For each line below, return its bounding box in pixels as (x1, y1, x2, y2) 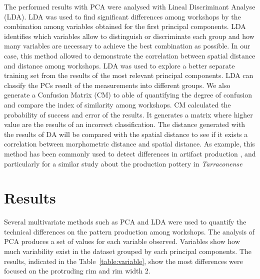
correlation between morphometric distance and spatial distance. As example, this (4, 138, 255, 149)
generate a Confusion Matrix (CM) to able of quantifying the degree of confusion (4, 89, 252, 100)
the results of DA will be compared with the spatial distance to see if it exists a (4, 128, 248, 139)
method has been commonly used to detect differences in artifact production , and (4, 148, 256, 158)
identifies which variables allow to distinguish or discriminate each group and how (4, 30, 254, 41)
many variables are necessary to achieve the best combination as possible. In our (4, 40, 250, 51)
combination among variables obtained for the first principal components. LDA (4, 21, 246, 31)
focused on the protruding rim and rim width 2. (4, 265, 150, 276)
